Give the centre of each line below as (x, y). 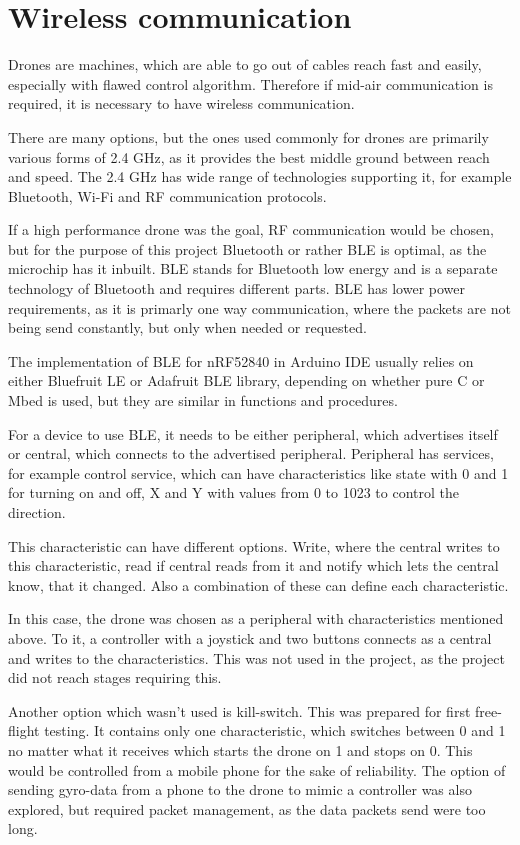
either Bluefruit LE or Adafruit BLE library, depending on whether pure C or (246, 380)
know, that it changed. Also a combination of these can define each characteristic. (258, 584)
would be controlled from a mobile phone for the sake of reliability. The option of (257, 769)
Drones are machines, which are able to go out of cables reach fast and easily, (245, 64)
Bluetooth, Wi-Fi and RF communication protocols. (167, 195)
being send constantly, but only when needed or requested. (187, 327)
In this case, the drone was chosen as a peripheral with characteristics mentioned (256, 618)
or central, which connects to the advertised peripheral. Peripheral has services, (251, 453)
